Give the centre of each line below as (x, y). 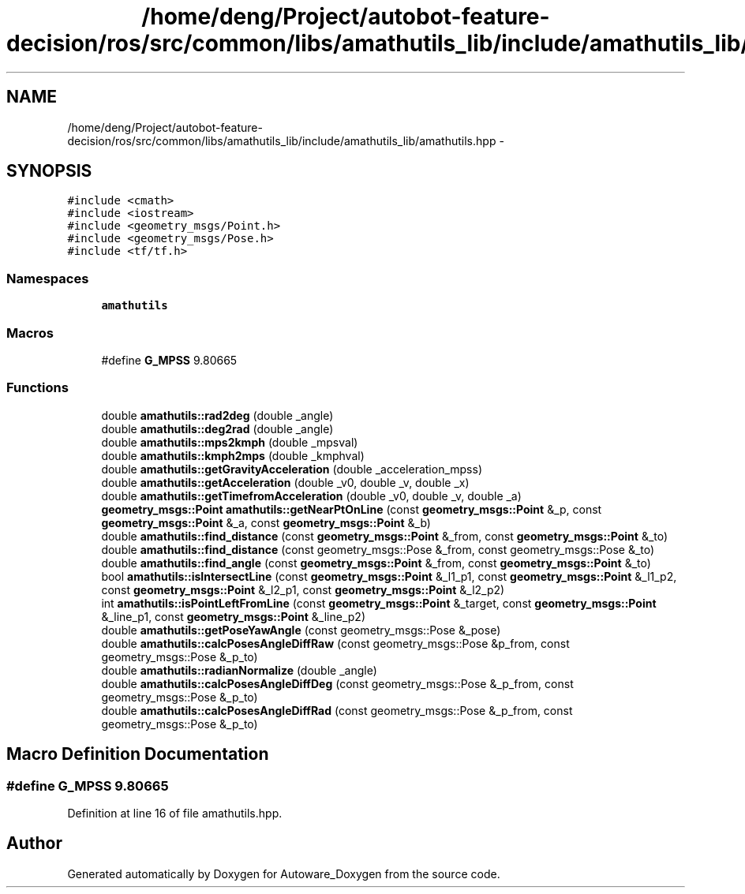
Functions (37, 388)
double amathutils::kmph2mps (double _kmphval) (233, 455)
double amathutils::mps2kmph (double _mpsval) (230, 442)
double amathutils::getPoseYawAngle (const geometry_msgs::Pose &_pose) (301, 630)
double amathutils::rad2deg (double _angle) (217, 415)
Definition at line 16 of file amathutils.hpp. (175, 813)
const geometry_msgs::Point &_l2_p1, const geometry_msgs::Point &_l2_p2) (303, 589)
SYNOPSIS (49, 171)
